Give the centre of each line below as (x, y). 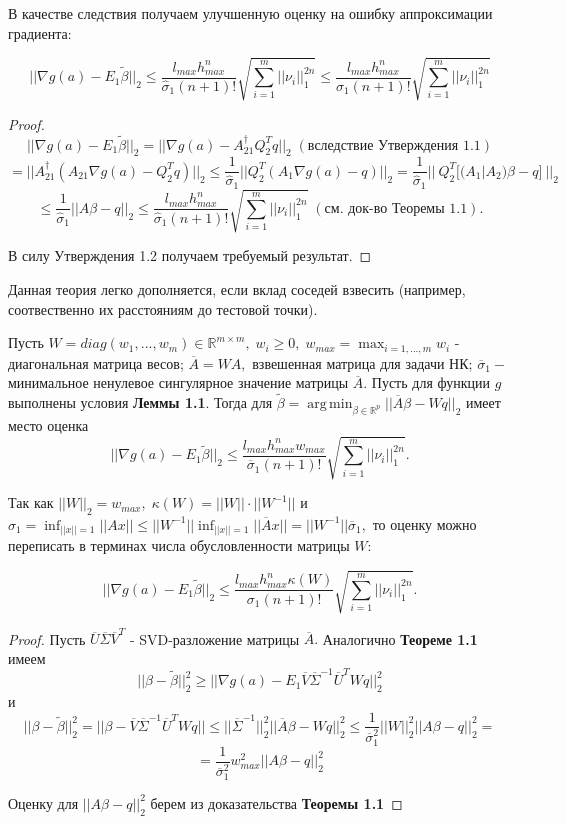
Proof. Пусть (47, 638)
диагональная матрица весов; (96, 362)
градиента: (40, 32)
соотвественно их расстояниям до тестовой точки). (163, 308)
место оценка (48, 424)
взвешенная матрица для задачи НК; (362, 362)
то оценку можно (424, 523)
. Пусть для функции (426, 382)
